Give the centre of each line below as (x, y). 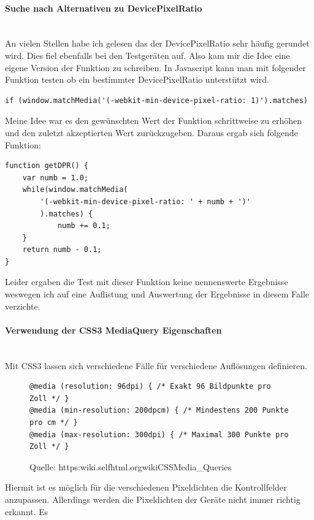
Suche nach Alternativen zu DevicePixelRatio (104, 8)
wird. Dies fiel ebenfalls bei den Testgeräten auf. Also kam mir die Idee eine (147, 55)
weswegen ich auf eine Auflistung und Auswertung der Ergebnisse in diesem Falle (157, 294)
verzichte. (23, 306)
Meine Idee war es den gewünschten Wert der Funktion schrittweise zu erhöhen (154, 120)
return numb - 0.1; (62, 250)
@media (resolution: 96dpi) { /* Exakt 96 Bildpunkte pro (150, 387)
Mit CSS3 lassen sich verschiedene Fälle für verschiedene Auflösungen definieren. (156, 365)
